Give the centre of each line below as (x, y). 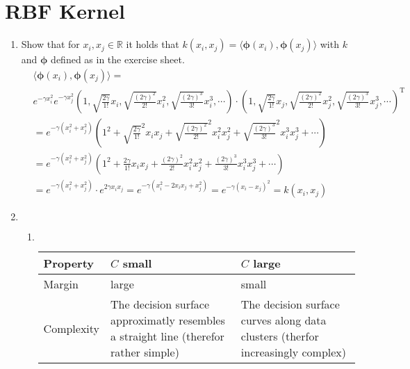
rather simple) (145, 352)
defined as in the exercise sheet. (118, 59)
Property (69, 263)
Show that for (50, 44)
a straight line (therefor (167, 336)
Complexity (72, 328)
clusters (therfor (280, 336)
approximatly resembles (168, 320)
